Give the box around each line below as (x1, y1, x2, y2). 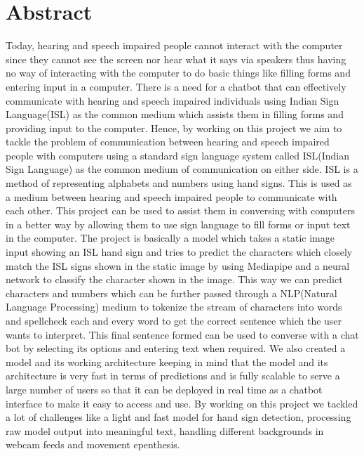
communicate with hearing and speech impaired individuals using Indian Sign (6, 93, 339, 108)
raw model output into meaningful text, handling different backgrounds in (6, 423, 324, 438)
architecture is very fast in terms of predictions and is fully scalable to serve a (6, 368, 340, 383)
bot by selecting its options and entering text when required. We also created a (6, 341, 346, 356)
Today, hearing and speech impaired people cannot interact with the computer (6, 38, 343, 53)
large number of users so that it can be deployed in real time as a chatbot (6, 382, 323, 396)
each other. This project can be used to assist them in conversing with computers (6, 203, 356, 218)
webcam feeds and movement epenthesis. (6, 437, 180, 452)
